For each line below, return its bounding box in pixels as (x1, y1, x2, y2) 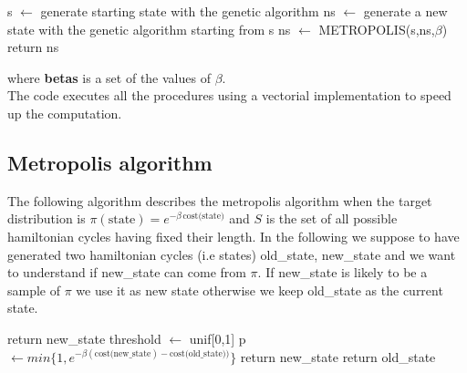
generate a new (363, 2, 448, 20)
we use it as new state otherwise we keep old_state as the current (76, 280, 443, 299)
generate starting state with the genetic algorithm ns (40, 2, 336, 20)
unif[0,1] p (189, 328, 246, 347)
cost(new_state (94, 348, 151, 358)
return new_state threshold (7, 328, 161, 347)
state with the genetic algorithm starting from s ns (7, 19, 291, 38)
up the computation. (7, 103, 122, 122)
